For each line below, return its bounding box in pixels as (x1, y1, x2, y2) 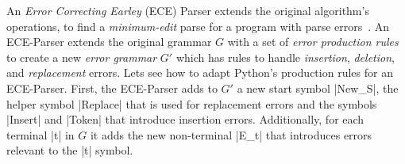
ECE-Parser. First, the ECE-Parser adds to (6, 79, 218, 96)
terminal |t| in (6, 126, 75, 143)
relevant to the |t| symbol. (6, 142, 133, 158)
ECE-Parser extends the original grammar (6, 33, 212, 50)
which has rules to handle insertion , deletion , (175, 48, 395, 65)
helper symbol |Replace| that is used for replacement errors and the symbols (6, 95, 377, 112)
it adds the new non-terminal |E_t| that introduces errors (90, 126, 372, 143)
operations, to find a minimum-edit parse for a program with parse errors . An (6, 17, 390, 34)
